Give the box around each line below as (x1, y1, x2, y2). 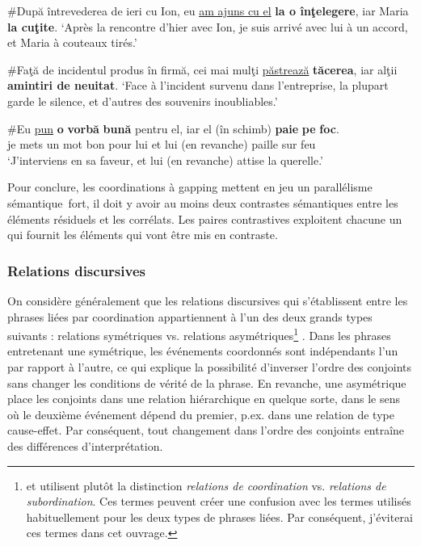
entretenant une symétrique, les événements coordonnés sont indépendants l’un (7, 342, 398, 359)
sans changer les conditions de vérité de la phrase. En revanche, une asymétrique (7, 374, 406, 391)
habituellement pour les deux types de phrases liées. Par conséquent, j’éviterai (26, 508, 413, 525)
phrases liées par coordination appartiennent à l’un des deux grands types (7, 308, 373, 325)
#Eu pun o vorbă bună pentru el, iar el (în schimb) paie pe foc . (7, 120, 339, 136)
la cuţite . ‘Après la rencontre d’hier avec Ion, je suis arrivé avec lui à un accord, (7, 18, 408, 35)
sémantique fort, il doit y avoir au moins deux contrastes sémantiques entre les (7, 194, 398, 211)
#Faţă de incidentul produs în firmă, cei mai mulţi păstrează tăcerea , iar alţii (7, 61, 398, 78)
